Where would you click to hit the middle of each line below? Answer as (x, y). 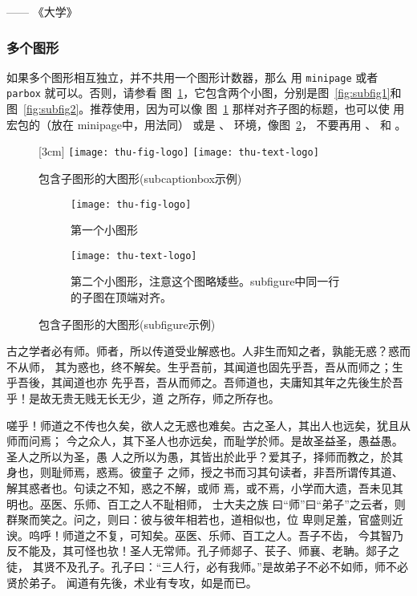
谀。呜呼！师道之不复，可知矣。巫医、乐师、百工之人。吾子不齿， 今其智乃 (205, 535)
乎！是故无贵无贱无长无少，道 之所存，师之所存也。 (143, 398)
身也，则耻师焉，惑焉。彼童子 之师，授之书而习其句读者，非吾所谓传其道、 (205, 472)
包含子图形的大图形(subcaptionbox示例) (140, 178)
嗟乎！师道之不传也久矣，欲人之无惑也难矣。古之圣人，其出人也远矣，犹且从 (208, 425)
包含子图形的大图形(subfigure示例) (127, 324)
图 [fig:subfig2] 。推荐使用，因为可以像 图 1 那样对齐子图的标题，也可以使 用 (206, 109)
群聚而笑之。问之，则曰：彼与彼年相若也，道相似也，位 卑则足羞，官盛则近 (205, 519)
